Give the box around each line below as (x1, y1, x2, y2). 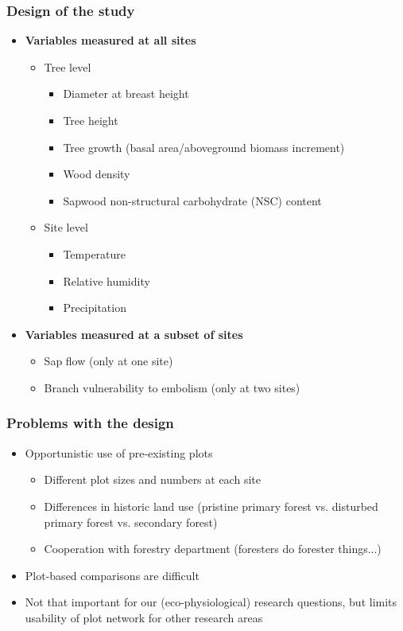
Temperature (63, 245, 126, 262)
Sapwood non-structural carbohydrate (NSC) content (63, 192, 322, 208)
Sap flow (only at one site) (44, 353, 173, 369)
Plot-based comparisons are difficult (25, 567, 200, 583)
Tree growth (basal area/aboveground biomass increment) (63, 138, 345, 155)
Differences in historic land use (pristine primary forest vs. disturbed (44, 497, 378, 514)
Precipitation (63, 299, 126, 316)
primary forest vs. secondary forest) (44, 513, 218, 530)
